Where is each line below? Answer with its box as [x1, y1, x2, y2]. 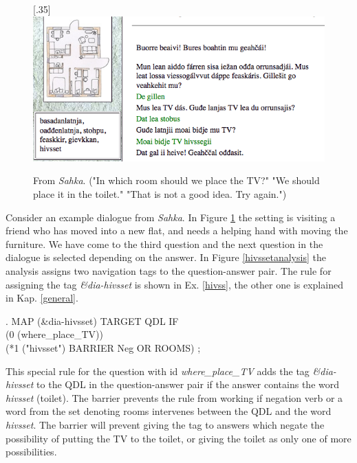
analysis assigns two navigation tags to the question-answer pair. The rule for [6, 264, 332, 278]
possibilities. [6, 444, 57, 459]
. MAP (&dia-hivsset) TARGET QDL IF [6, 313, 179, 328]
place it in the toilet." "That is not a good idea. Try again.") [33, 187, 287, 201]
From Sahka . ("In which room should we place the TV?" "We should [33, 173, 320, 188]
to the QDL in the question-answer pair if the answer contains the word [36, 377, 339, 392]
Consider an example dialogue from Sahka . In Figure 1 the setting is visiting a [6, 210, 336, 224]
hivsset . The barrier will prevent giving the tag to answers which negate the [6, 417, 325, 431]
